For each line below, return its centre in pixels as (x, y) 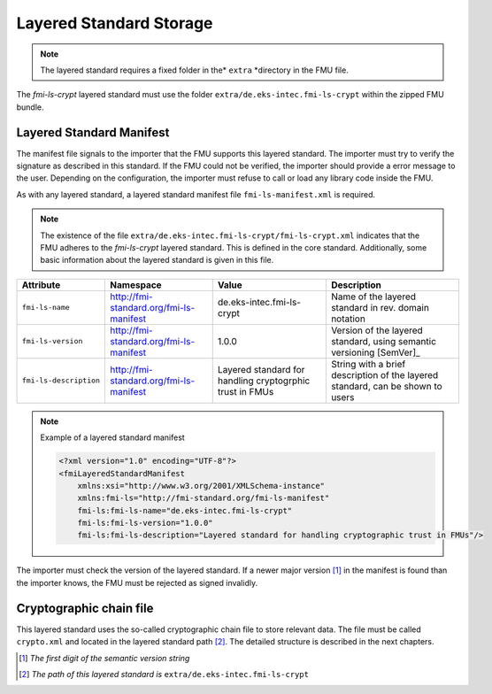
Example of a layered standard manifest (112, 437)
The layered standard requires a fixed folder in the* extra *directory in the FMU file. (194, 70)
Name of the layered (373, 297)
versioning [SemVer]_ (375, 352)
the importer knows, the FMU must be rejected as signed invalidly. (137, 582)
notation (348, 319)
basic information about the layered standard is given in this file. (157, 260)
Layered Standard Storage (115, 23)
